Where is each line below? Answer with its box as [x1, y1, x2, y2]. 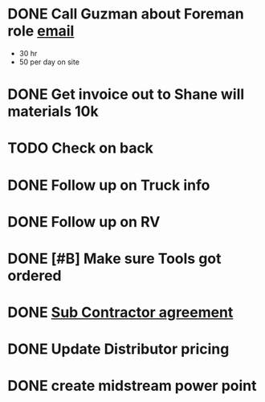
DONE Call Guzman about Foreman [7, 5, 244, 23]
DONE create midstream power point [7, 377, 257, 395]
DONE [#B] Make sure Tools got [7, 249, 222, 268]
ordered [7, 266, 62, 285]
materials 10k [7, 102, 99, 121]
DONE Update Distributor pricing [7, 340, 230, 359]
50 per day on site [18, 57, 79, 67]
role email [7, 22, 75, 40]
